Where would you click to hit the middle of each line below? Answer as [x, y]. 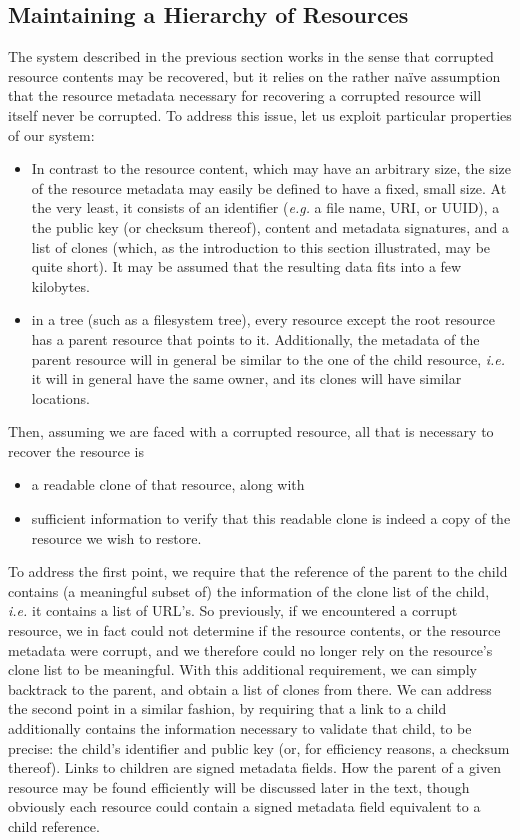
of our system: [51, 134]
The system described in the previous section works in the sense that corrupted [251, 56]
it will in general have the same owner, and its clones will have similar [246, 378]
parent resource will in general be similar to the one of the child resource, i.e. [268, 358]
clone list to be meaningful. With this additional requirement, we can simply [242, 669]
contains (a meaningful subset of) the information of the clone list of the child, [249, 590]
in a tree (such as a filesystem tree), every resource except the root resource [263, 319]
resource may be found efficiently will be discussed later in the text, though [239, 786]
